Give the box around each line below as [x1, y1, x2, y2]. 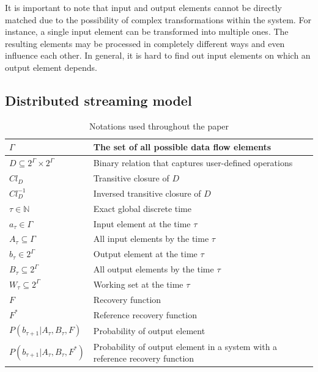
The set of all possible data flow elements [93, 140, 272, 153]
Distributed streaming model [5, 90, 192, 109]
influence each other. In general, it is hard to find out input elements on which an [5, 49, 311, 62]
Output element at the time [93, 247, 198, 260]
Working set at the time [93, 277, 183, 290]
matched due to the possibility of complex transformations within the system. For [5, 13, 311, 26]
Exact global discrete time [93, 202, 191, 214]
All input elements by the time [93, 232, 209, 245]
